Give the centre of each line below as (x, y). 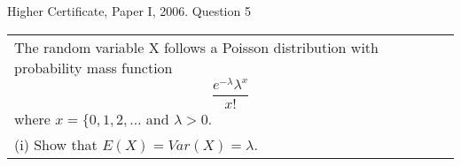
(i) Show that (56, 145)
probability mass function (94, 67)
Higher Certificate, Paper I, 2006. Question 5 (129, 11)
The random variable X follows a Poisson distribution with (196, 47)
